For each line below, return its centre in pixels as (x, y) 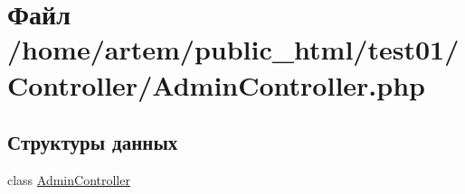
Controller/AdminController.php (216, 84)
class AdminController (69, 179)
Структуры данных (93, 142)
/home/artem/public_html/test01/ (233, 49)
